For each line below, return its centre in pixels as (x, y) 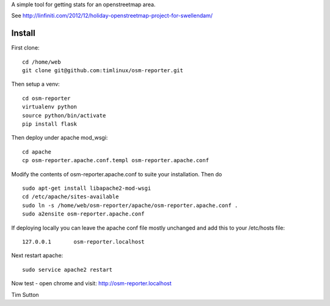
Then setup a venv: (36, 84)
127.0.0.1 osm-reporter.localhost (83, 241)
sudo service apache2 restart (68, 270)
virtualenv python (50, 107)
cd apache (37, 152)
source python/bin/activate (64, 115)
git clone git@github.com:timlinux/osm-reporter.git (103, 71)
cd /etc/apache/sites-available (71, 197)
